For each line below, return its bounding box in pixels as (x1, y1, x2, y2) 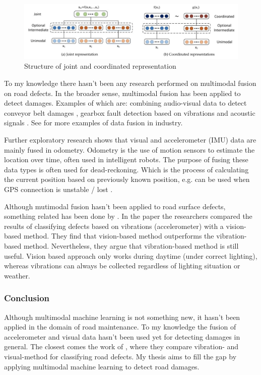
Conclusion (4, 292, 49, 304)
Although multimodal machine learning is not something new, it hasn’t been (4, 311, 240, 322)
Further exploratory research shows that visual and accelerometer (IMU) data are (4, 134, 256, 145)
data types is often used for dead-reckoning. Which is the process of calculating (4, 164, 249, 174)
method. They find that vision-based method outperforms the (23, 230, 214, 241)
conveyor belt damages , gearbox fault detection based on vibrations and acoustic (4, 107, 255, 118)
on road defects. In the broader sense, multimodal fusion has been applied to (4, 87, 241, 98)
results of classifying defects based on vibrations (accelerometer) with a (4, 220, 224, 231)
